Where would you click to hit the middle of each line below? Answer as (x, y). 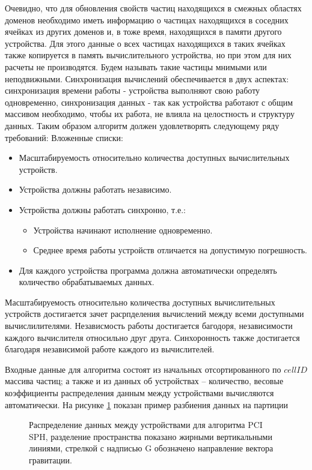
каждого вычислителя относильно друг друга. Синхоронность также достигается (152, 337)
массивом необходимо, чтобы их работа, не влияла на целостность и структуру (150, 114)
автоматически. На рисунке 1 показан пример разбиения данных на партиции (146, 404)
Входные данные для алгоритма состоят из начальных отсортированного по (143, 369)
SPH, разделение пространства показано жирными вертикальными (151, 436)
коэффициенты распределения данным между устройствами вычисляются (139, 393)
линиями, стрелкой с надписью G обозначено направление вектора (151, 448)
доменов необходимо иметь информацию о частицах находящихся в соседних (147, 20)
